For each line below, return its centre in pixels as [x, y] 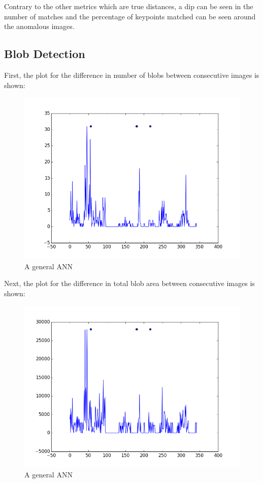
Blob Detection [45, 54]
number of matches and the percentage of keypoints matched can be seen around [130, 16]
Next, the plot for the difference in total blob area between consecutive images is [129, 283]
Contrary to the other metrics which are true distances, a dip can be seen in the [129, 6]
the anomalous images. [39, 26]
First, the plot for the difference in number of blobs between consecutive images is [132, 75]
